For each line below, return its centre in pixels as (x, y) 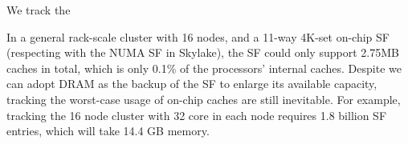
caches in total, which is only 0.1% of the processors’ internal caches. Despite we (204, 68)
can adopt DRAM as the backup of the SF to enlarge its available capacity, (192, 84)
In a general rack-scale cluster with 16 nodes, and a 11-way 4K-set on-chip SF (198, 36)
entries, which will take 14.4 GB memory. (108, 131)
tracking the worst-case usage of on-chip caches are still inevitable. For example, (204, 99)
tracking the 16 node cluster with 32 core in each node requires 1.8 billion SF (197, 115)
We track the (39, 10)
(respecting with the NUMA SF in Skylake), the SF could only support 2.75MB (203, 52)
